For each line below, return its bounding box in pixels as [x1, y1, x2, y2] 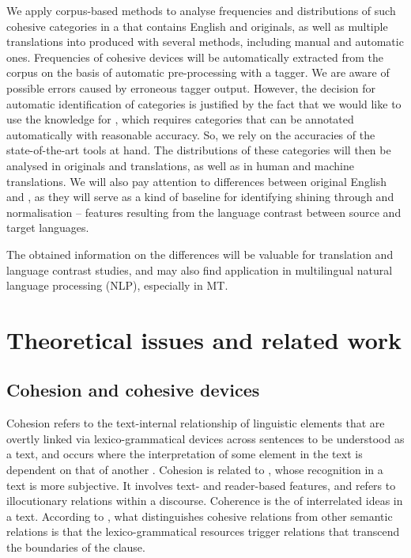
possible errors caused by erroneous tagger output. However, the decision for [6, 79, 376, 96]
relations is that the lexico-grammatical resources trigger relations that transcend [6, 523, 400, 540]
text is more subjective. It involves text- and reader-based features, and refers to [6, 476, 396, 493]
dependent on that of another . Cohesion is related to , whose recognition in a [6, 461, 383, 478]
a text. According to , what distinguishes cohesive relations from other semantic [6, 507, 393, 524]
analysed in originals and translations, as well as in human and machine [6, 157, 355, 173]
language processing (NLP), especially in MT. [6, 277, 228, 294]
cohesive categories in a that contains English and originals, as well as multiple [6, 17, 388, 34]
